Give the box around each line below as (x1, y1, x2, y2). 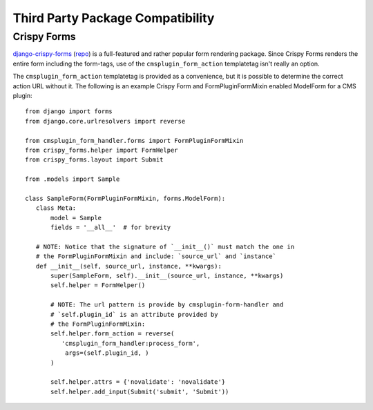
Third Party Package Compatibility (12, 10, 215, 26)
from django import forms (25, 108, 113, 115)
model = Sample (50, 214, 102, 222)
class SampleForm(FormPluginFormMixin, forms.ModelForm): (25, 194, 226, 202)
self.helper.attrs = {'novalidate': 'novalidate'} (50, 378, 226, 386)
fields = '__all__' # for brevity (50, 224, 171, 231)
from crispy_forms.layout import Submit (25, 156, 164, 164)
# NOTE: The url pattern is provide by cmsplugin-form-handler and (50, 301, 284, 309)
